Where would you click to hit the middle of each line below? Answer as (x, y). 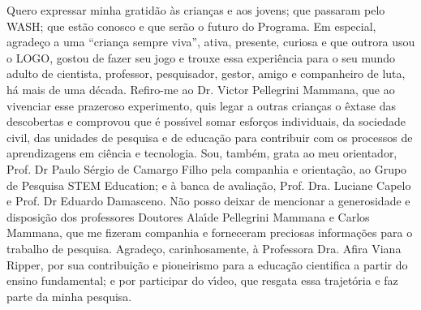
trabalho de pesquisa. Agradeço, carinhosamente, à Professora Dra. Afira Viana (204, 248)
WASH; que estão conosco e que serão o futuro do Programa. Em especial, (191, 26)
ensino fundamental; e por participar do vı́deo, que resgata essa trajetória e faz (202, 280)
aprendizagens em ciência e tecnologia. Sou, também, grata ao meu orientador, (202, 153)
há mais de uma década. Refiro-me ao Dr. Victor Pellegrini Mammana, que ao (201, 89)
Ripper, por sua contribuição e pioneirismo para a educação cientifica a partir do (207, 264)
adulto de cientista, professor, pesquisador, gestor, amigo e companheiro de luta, (206, 73)
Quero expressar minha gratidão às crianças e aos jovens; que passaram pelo (196, 10)
